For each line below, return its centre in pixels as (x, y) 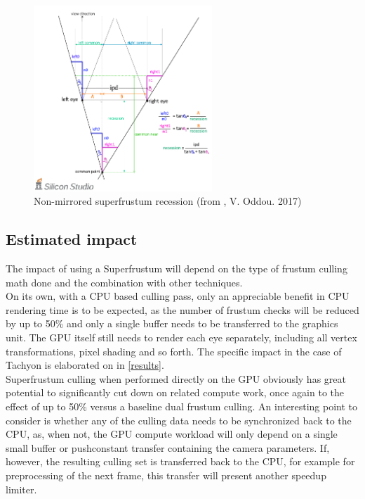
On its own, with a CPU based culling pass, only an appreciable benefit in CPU (178, 296)
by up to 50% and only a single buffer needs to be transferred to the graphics (172, 323)
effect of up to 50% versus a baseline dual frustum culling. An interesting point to (182, 406)
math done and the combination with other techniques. (124, 282)
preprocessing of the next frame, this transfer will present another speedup (166, 475)
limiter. (21, 489)
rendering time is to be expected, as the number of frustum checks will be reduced (182, 309)
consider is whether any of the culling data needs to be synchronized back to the (179, 420)
